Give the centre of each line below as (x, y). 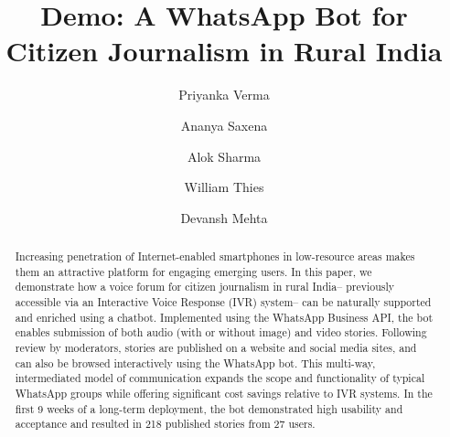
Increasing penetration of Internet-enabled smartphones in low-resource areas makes (215, 256)
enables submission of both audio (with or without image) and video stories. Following (221, 332)
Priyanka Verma (224, 95)
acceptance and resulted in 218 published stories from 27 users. (165, 424)
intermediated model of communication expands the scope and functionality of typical (220, 378)
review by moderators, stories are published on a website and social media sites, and (216, 348)
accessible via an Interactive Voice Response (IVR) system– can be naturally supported (223, 302)
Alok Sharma (224, 156)
